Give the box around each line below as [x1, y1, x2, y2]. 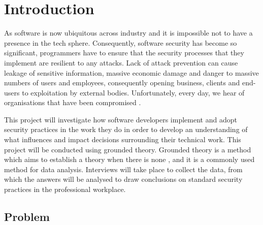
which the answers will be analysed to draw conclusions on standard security [4, 174, 243, 184]
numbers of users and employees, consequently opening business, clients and [4, 77, 240, 88]
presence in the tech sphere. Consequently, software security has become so [4, 37, 237, 48]
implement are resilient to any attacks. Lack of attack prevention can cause [4, 57, 238, 68]
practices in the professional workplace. [4, 184, 126, 195]
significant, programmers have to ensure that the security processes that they [4, 47, 244, 58]
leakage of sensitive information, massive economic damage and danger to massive [4, 67, 259, 78]
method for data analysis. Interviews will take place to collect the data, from [4, 164, 243, 174]
